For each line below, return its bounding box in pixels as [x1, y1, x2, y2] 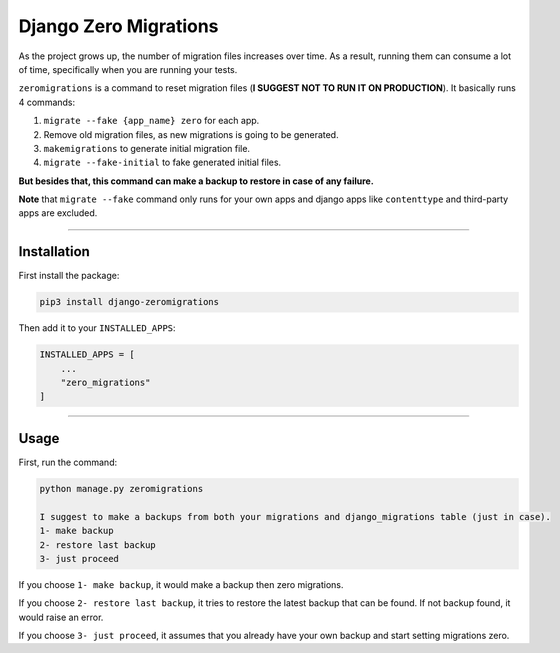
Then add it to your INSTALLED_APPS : [18, 322, 176, 334]
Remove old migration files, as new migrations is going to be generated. [43, 128, 339, 140]
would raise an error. [18, 611, 104, 623]
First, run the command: [18, 456, 118, 468]
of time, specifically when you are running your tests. [18, 63, 238, 75]
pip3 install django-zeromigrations [39, 296, 220, 308]
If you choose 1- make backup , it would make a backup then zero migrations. [18, 578, 344, 590]
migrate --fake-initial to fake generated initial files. [43, 156, 282, 169]
